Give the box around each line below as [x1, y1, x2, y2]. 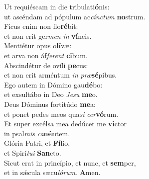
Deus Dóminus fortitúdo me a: [4, 98, 96, 109]
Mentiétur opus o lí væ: [4, 40, 72, 51]
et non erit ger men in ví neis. [4, 30, 92, 41]
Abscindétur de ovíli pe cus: [4, 60, 88, 70]
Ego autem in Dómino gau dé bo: [4, 79, 103, 89]
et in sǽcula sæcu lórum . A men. [4, 167, 101, 178]
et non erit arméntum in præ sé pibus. [4, 70, 117, 80]
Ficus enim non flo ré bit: [4, 21, 78, 31]
